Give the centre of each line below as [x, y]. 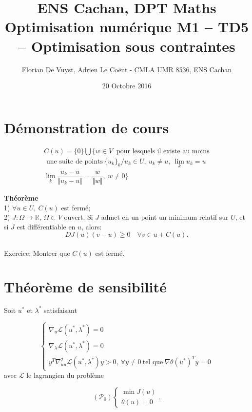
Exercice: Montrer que [37, 253]
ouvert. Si [78, 217]
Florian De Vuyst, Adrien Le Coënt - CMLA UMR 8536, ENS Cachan [127, 69]
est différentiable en [46, 226]
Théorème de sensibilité [85, 286]
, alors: [92, 226]
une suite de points [74, 161]
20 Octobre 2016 [127, 86]
